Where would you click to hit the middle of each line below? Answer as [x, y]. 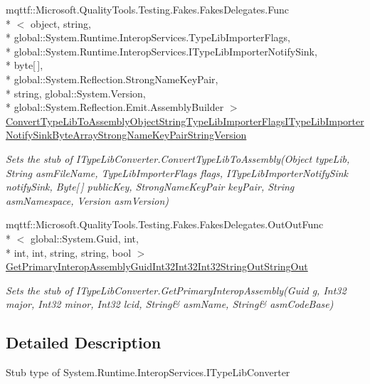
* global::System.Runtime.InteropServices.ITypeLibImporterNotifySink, [162, 51]
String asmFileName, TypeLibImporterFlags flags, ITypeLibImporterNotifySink [177, 172]
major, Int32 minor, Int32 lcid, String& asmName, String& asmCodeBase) [170, 304]
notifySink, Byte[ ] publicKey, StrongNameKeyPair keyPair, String [150, 187]
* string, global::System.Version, [76, 93]
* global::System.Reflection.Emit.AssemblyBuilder [115, 107]
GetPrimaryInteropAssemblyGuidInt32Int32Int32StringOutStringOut [157, 266]
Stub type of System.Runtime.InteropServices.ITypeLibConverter [148, 372]
